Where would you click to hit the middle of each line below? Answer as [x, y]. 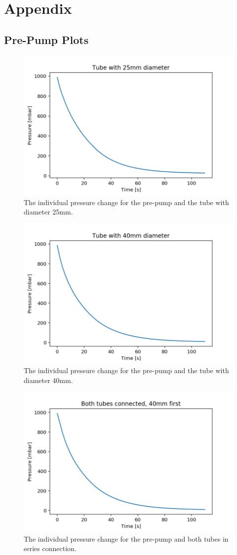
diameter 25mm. [48, 212]
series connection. [50, 548]
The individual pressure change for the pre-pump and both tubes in [126, 538]
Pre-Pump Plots [46, 39]
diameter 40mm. [48, 380]
